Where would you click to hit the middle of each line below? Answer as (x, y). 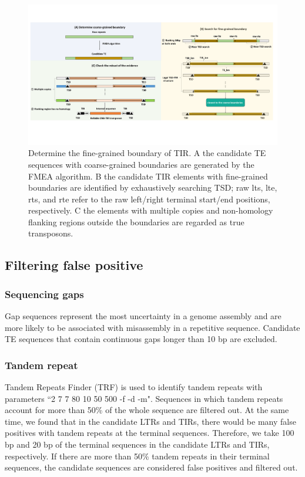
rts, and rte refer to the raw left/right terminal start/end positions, (149, 199)
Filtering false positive (74, 265)
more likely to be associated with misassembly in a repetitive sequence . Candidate (152, 327)
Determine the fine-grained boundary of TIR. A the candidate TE (147, 153)
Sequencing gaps (44, 294)
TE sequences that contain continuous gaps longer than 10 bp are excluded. (141, 339)
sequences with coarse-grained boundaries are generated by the (141, 164)
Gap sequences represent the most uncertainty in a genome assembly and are (143, 316)
